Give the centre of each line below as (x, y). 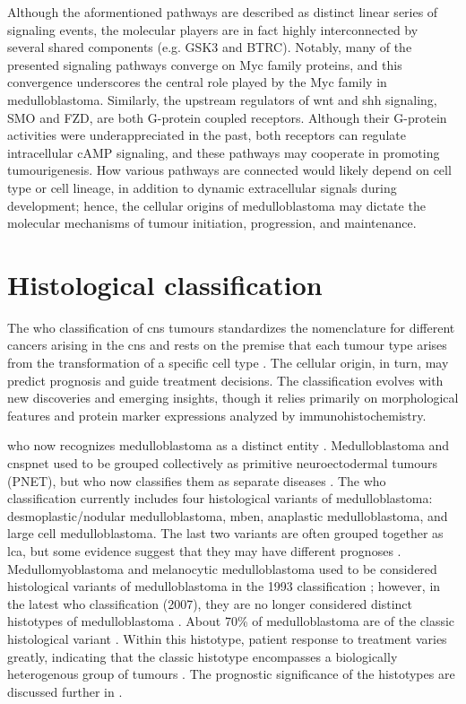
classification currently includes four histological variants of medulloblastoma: (220, 498)
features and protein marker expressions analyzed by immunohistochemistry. (217, 415)
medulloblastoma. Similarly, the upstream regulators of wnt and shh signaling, (222, 99)
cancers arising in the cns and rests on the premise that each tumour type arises (227, 345)
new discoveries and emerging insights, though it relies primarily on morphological (233, 398)
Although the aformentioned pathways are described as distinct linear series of (223, 12)
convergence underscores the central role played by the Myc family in (197, 82)
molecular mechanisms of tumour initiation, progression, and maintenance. (212, 223)
